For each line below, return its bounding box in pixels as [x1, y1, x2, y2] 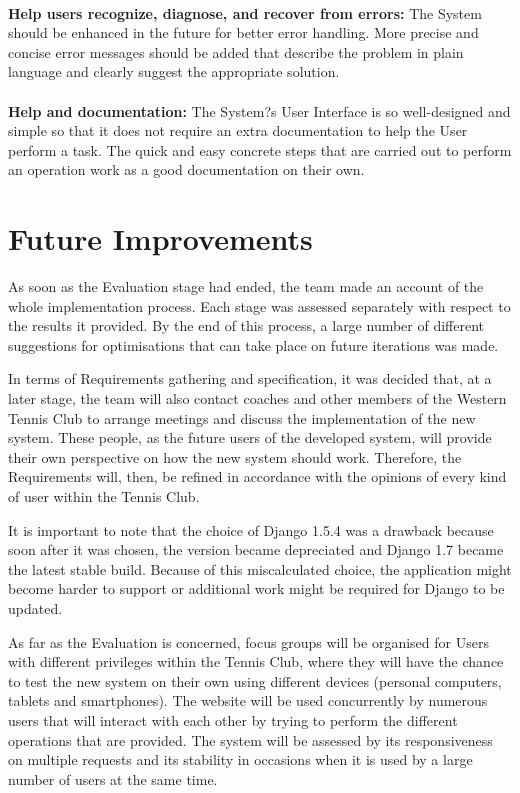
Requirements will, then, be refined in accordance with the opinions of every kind [8, 466, 507, 487]
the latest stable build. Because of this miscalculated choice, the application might [8, 558, 512, 579]
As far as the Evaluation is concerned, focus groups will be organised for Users [8, 631, 489, 652]
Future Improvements [8, 218, 313, 259]
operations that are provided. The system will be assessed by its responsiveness [8, 729, 493, 750]
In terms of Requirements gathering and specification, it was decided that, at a [8, 368, 492, 389]
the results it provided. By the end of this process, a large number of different [8, 315, 485, 336]
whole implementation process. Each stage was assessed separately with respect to [8, 295, 511, 316]
